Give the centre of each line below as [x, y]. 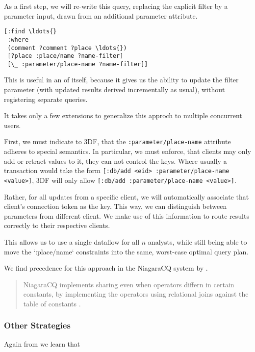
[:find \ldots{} [30, 32]
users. [13, 125]
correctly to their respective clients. [57, 225]
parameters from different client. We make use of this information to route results [127, 215]
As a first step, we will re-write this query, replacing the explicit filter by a [116, 6]
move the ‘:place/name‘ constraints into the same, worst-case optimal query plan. [126, 251]
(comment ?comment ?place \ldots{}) [67, 48]
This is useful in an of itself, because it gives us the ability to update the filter [121, 80]
